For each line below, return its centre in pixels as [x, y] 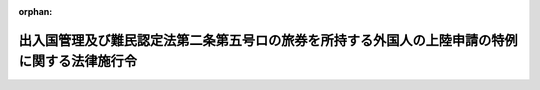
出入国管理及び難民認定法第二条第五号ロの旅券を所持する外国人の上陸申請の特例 [268, 40]
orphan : [35, 11]
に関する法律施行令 [77, 61]
